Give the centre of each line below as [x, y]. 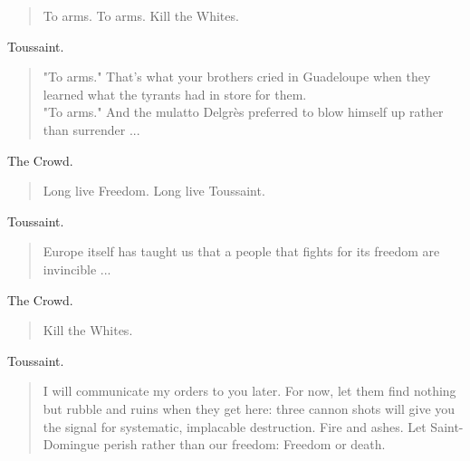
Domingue [71, 444]
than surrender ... [91, 129]
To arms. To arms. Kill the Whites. [141, 15]
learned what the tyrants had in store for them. [175, 94]
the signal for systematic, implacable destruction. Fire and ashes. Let [235, 426]
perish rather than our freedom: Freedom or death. [245, 444]
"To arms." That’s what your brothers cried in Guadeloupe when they [237, 77]
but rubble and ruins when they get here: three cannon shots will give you [249, 408]
